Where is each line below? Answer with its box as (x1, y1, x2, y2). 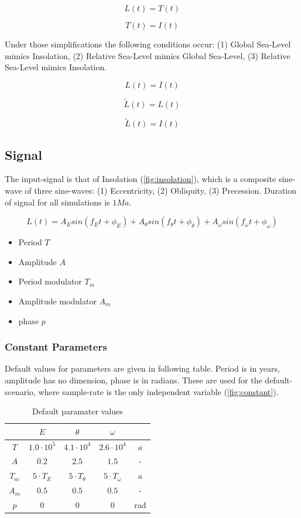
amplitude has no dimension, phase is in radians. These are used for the (5, 373, 262, 386)
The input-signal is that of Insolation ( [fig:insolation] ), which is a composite (5, 173, 276, 185)
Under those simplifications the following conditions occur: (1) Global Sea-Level (5, 38, 291, 50)
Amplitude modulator (18, 294, 97, 307)
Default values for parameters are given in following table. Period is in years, (5, 362, 280, 375)
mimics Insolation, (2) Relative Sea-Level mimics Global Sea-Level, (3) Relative (5, 49, 290, 61)
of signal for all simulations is (5, 195, 110, 208)
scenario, (5, 385, 36, 397)
